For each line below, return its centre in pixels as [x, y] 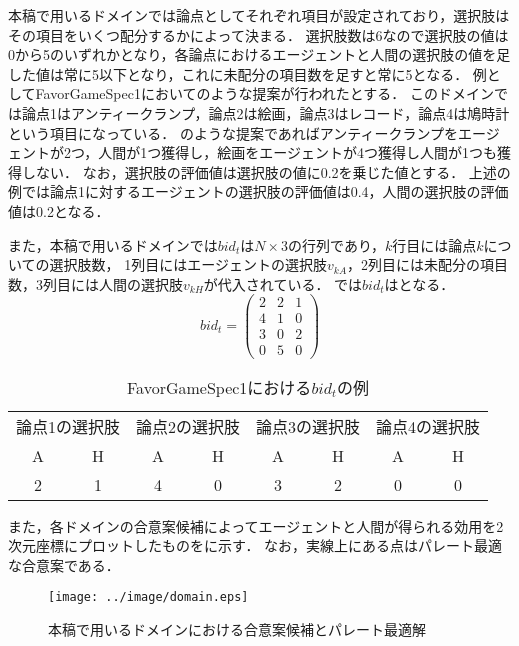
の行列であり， [336, 244]
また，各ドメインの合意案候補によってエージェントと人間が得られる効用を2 [256, 525]
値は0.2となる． [59, 210]
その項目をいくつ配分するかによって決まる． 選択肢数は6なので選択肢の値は [258, 34]
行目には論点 [434, 244]
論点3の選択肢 [308, 426]
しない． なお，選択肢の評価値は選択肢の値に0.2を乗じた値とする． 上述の [266, 171]
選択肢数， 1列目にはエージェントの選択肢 [188, 264]
